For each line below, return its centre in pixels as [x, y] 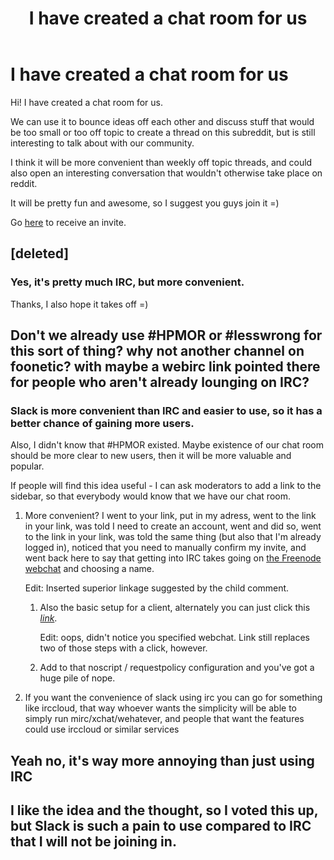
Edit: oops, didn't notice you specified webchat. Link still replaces [174, 638]
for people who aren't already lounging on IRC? [160, 382]
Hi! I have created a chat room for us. [86, 102]
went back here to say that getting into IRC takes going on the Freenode [173, 558]
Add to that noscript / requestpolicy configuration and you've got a [177, 668]
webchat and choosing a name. [89, 569]
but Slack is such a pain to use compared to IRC [161, 826]
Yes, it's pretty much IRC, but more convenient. [127, 282]
